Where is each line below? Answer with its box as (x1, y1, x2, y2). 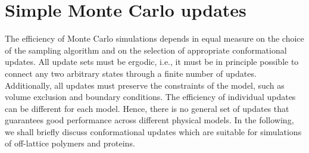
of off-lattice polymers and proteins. (5, 137, 135, 149)
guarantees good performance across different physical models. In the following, (5, 114, 294, 126)
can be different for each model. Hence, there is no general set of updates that (5, 102, 289, 114)
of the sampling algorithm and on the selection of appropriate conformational (5, 43, 287, 56)
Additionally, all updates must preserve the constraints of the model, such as (5, 79, 285, 91)
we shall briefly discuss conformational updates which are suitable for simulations (5, 125, 302, 138)
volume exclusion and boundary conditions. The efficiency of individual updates (5, 90, 296, 103)
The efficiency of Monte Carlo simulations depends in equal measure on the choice (5, 32, 304, 45)
